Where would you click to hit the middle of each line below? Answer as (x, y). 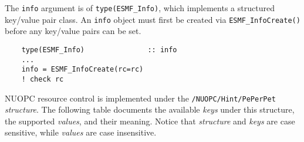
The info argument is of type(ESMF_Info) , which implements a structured (140, 8)
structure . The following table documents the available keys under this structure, (150, 109)
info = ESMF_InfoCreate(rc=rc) (82, 70)
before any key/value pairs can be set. (73, 31)
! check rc (43, 79)
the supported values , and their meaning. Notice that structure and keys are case (150, 121)
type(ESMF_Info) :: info (99, 50)
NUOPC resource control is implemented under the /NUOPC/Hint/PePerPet (140, 98)
